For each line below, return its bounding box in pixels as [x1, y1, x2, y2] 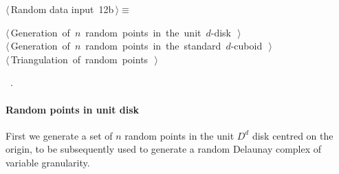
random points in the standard [85, 39, 221, 53]
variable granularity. [6, 155, 90, 169]
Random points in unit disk [6, 102, 140, 116]
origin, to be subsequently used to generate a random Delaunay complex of [6, 142, 322, 156]
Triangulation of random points [10, 52, 149, 66]
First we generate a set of [6, 128, 113, 142]
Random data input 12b [10, 2, 114, 16]
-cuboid [230, 39, 263, 53]
